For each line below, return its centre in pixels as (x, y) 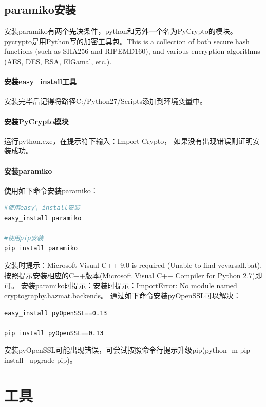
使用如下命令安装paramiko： (51, 190)
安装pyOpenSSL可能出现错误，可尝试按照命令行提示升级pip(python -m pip (127, 350)
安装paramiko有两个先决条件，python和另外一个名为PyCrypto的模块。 (121, 31)
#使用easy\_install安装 (42, 208)
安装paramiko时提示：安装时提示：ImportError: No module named (129, 285)
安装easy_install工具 (41, 81)
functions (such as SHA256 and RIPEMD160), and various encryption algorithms (132, 51)
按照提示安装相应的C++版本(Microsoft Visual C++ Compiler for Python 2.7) (130, 275)
